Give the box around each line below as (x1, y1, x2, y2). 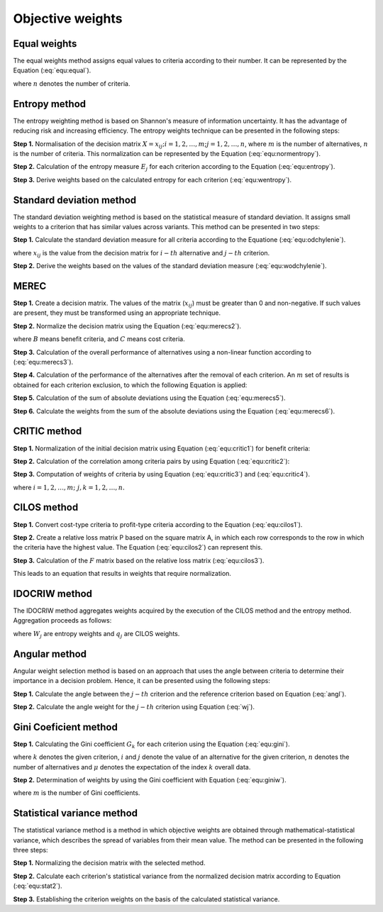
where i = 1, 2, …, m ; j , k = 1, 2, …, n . (13, 483, 126, 491)
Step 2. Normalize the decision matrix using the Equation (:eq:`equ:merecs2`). (13, 321, 241, 330)
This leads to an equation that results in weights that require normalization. (13, 569, 232, 578)
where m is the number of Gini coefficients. (13, 789, 140, 797)
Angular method (13, 647, 87, 660)
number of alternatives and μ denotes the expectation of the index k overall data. (13, 762, 251, 771)
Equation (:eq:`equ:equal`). (13, 66, 91, 74)
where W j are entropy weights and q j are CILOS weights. (13, 629, 180, 640)
